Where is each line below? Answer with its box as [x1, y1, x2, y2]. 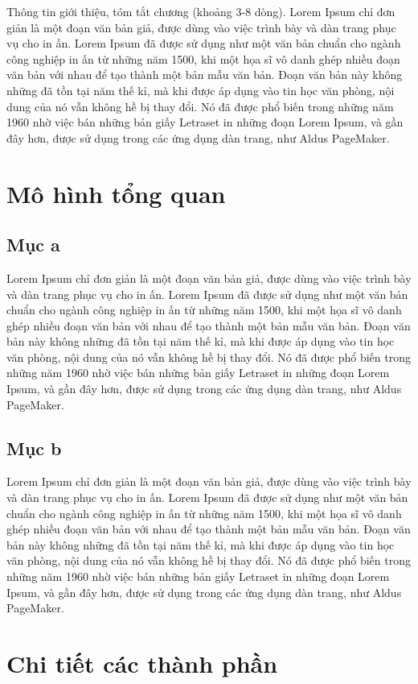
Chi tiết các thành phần [6, 647, 278, 679]
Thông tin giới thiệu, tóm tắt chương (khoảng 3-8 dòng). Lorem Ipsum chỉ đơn [6, 3, 395, 19]
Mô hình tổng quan [6, 176, 226, 209]
